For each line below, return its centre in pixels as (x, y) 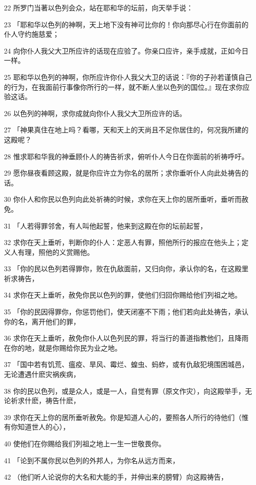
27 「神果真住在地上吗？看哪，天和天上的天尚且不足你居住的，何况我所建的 (126, 130)
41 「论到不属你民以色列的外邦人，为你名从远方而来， (92, 460)
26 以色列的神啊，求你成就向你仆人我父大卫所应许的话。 (95, 113)
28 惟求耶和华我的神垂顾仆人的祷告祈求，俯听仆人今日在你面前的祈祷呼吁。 (126, 156)
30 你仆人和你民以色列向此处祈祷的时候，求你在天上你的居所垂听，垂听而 (123, 199)
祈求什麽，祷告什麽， (45, 400)
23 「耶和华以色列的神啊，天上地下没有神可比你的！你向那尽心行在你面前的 (126, 24)
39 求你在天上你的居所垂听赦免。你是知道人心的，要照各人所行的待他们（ (123, 417)
